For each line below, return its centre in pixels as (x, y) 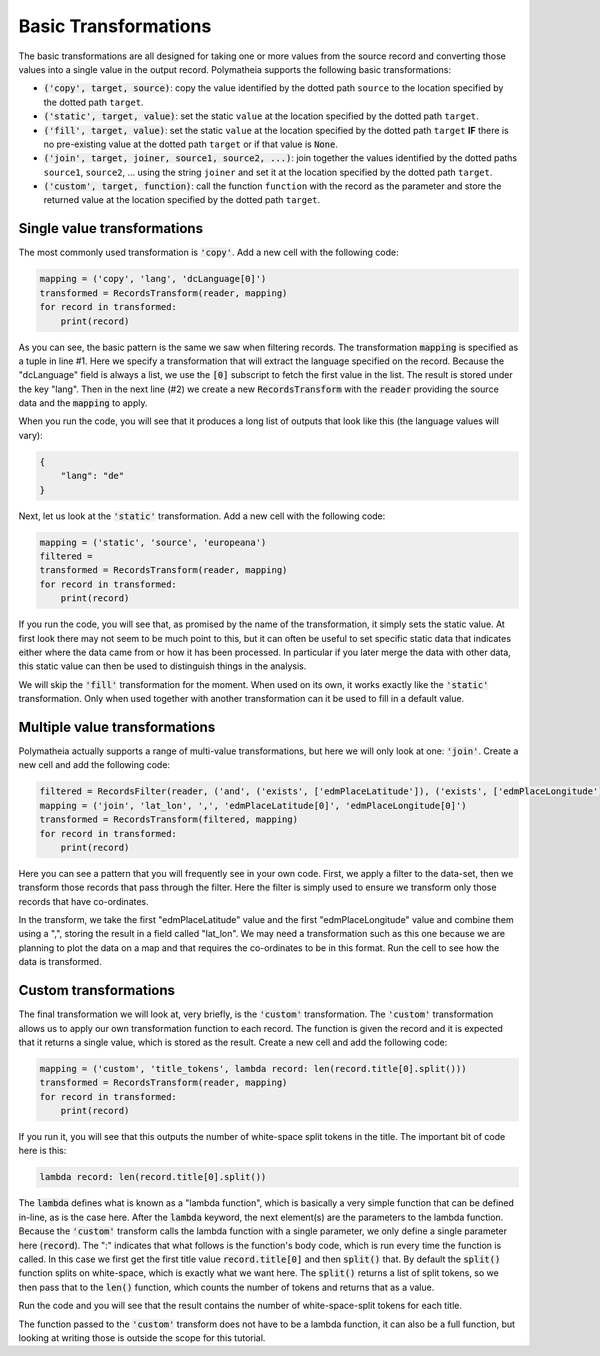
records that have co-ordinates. (83, 901)
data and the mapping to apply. (83, 403)
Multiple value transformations (117, 726)
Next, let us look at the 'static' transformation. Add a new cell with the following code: (202, 516)
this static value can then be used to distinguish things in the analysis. (162, 666)
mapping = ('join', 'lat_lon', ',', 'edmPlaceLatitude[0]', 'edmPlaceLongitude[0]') (253, 805)
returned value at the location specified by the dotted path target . (182, 200)
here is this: (42, 1151)
